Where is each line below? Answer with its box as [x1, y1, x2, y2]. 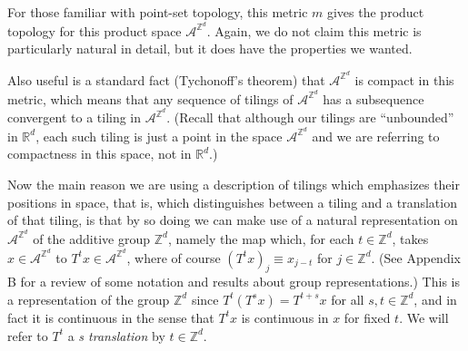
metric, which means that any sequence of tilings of [7, 89, 294, 108]
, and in [413, 289, 457, 308]
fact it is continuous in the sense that [7, 307, 214, 327]
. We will [399, 307, 449, 327]
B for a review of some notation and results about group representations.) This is [7, 272, 460, 291]
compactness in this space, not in [7, 144, 192, 163]
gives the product [326, 3, 424, 21]
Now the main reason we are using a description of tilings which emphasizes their [7, 175, 460, 194]
